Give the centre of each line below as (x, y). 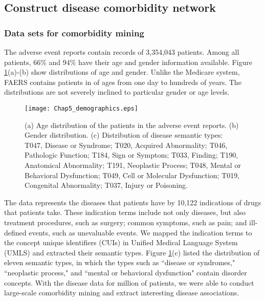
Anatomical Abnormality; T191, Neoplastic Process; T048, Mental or (133, 165)
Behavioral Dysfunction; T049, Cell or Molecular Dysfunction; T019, (132, 175)
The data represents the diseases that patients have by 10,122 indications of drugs (133, 202)
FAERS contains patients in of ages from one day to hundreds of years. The (123, 82)
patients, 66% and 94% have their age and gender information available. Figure (128, 62)
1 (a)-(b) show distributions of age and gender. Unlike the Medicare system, (122, 72)
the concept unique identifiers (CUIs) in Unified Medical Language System (121, 242)
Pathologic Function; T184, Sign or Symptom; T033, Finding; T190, (131, 155)
